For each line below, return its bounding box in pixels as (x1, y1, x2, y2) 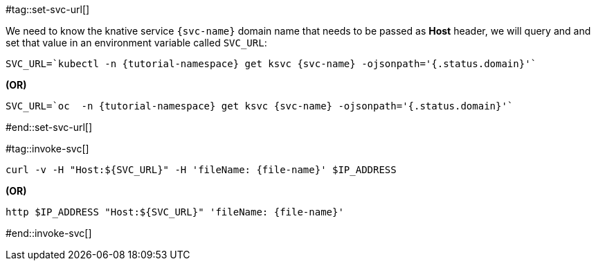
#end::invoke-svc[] (6, 227, 92, 239)
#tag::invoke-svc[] (6, 143, 89, 154)
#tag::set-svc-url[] (6, 3, 90, 15)
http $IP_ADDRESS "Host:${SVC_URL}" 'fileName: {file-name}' (6, 206, 344, 218)
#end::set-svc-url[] (6, 121, 93, 133)
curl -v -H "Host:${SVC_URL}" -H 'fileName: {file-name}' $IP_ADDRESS (6, 164, 397, 175)
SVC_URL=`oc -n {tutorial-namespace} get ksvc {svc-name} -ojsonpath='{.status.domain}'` (6, 100, 514, 112)
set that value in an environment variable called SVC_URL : (6, 37, 267, 48)
